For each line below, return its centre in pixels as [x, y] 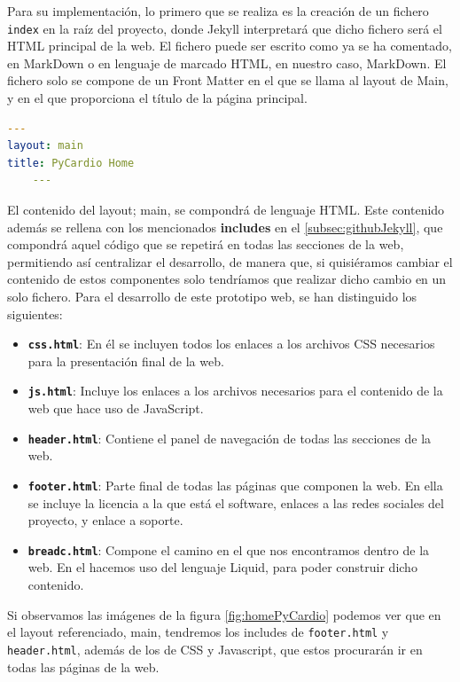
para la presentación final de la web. [126, 361]
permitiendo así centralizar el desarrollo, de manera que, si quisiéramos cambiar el [230, 261]
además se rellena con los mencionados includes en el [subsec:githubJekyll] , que [225, 227]
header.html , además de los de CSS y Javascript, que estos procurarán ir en [215, 649]
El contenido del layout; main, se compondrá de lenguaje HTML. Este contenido [226, 209]
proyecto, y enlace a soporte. [105, 520]
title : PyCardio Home [71, 163]
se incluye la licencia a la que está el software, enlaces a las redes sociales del [236, 502]
